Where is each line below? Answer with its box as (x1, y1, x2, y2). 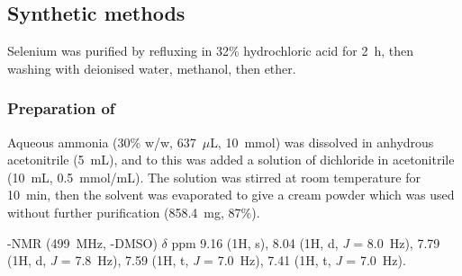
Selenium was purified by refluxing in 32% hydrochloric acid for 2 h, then (7, 41, 414, 60)
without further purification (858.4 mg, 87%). (7, 202, 260, 221)
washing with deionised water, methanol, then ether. (7, 58, 296, 77)
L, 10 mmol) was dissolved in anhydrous (210, 132, 434, 151)
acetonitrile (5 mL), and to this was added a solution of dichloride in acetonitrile (7, 150, 455, 169)
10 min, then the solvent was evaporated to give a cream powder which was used (7, 185, 455, 204)
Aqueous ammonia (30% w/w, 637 (7, 132, 196, 151)
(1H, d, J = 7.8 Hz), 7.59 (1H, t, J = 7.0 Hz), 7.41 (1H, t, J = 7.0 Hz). (7, 251, 406, 270)
